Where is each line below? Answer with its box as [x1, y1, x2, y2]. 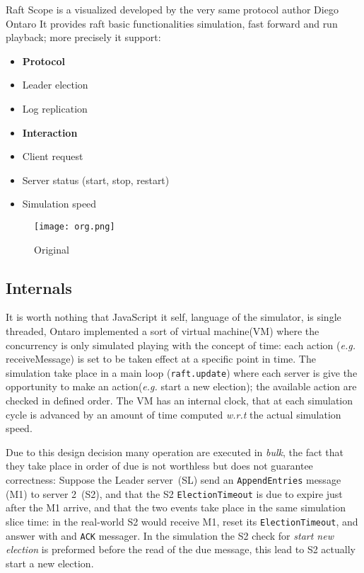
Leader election [22, 77, 88, 92]
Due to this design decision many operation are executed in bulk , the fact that [6, 444, 344, 459]
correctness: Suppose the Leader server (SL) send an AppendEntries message [6, 472, 341, 487]
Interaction [22, 125, 78, 140]
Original [34, 242, 69, 256]
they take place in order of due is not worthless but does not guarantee [6, 458, 313, 473]
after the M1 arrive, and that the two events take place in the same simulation [6, 500, 346, 515]
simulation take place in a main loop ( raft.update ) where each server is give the [6, 365, 358, 380]
